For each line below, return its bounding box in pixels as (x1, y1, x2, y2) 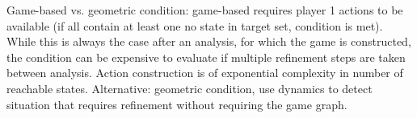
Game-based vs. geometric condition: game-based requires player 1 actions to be (6, 2, 403, 18)
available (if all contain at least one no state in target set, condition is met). (6, 17, 383, 34)
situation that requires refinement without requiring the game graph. (6, 96, 347, 112)
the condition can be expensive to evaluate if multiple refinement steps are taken (6, 48, 406, 65)
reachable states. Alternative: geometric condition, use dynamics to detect (6, 79, 373, 96)
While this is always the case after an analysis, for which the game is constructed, (6, 33, 411, 50)
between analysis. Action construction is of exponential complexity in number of (6, 64, 403, 81)
